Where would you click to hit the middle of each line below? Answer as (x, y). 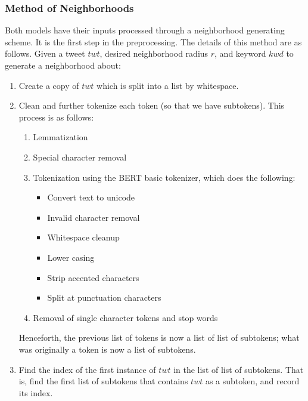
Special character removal (80, 157)
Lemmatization (60, 137)
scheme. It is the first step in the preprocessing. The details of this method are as (153, 41)
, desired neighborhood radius (154, 53)
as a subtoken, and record (252, 381)
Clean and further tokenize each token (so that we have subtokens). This (152, 105)
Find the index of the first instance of (87, 369)
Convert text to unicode (91, 197)
